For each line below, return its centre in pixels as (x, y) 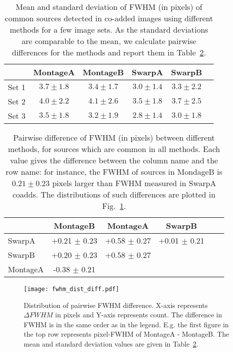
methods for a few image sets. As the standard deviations (109, 29)
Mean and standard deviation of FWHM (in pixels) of (109, 7)
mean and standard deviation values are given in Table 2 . (111, 344)
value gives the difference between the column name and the (114, 160)
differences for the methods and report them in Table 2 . (109, 52)
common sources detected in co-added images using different (109, 18)
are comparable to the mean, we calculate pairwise (109, 41)
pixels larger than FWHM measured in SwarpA (134, 183)
